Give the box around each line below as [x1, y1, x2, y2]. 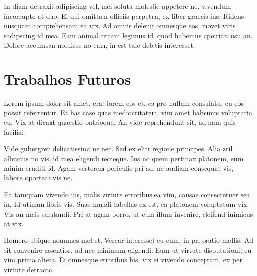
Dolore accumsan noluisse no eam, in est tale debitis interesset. [4, 40, 195, 50]
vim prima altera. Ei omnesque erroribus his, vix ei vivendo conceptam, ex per [4, 254, 242, 265]
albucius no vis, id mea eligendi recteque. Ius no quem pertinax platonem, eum [4, 153, 244, 164]
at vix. [4, 218, 24, 228]
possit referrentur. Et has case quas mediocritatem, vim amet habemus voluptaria [4, 107, 252, 117]
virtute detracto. [4, 264, 54, 274]
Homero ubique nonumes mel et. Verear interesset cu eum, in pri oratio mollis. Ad [4, 235, 253, 245]
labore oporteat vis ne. [4, 172, 73, 183]
